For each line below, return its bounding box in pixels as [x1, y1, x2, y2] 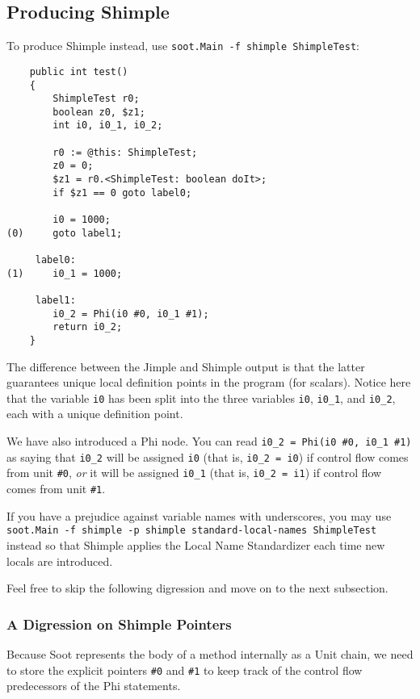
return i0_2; [52, 321, 123, 333]
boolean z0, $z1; [52, 106, 145, 118]
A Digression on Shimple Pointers [6, 613, 232, 634]
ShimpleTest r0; [52, 93, 140, 105]
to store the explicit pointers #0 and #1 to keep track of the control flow [6, 661, 363, 678]
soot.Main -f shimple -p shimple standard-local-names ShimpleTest [6, 525, 377, 537]
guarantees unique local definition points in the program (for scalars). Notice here [6, 374, 411, 391]
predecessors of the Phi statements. [6, 677, 181, 694]
